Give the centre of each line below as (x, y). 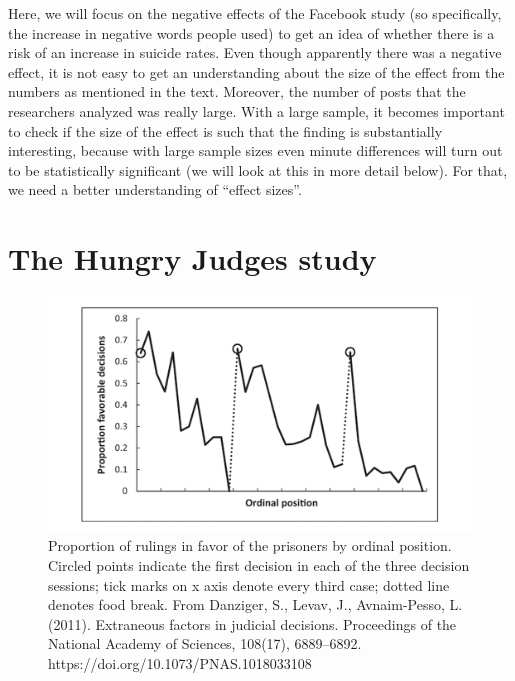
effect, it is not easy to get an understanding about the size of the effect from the (256, 71)
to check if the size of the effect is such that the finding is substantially (225, 130)
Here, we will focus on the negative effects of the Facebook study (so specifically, (255, 13)
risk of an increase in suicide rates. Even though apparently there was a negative (255, 52)
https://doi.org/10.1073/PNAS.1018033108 (180, 662)
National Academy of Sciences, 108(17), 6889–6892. (205, 643)
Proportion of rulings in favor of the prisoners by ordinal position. (250, 545)
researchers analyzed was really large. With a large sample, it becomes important (256, 110)
